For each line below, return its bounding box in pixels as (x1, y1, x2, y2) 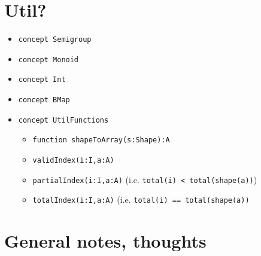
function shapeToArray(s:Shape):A (32, 136, 170, 145)
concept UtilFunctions (18, 115, 109, 124)
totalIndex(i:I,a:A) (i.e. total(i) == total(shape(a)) (32, 193, 250, 206)
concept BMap (18, 96, 70, 105)
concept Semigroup (18, 35, 92, 44)
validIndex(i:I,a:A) (32, 156, 114, 165)
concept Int (18, 75, 66, 84)
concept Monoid (18, 55, 79, 64)
